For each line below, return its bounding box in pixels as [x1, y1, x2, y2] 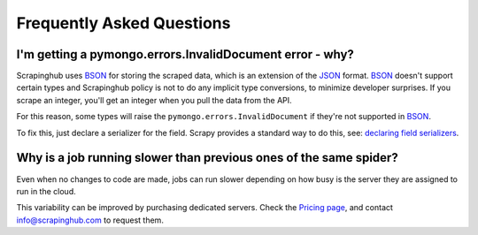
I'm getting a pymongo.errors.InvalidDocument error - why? [16, 47, 354, 62]
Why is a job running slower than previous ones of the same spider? [16, 150, 398, 165]
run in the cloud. [16, 186, 76, 196]
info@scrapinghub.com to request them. [16, 215, 164, 225]
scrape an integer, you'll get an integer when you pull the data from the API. [16, 95, 292, 105]
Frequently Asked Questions [16, 13, 231, 33]
